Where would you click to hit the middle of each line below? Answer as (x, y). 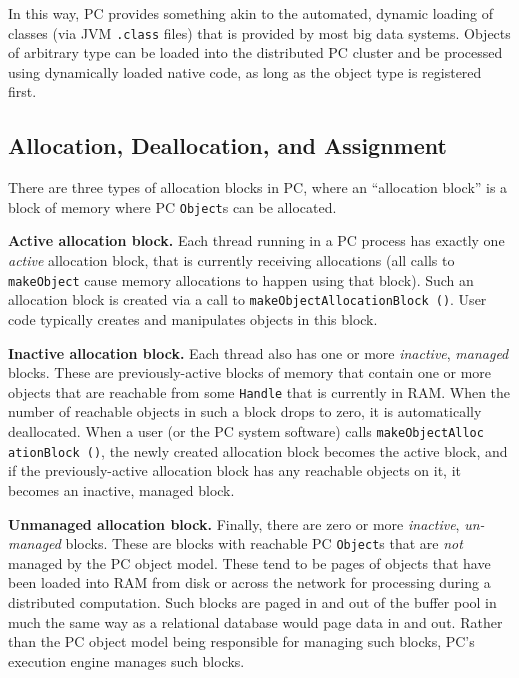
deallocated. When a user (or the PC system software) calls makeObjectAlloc (246, 431)
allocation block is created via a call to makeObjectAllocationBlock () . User (247, 299)
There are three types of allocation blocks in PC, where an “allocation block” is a (258, 187)
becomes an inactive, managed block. (121, 489)
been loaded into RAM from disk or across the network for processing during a (249, 582)
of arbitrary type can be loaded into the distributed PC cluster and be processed (255, 52)
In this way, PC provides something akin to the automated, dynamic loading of (251, 13)
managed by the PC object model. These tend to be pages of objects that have (249, 562)
